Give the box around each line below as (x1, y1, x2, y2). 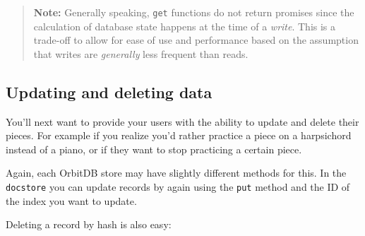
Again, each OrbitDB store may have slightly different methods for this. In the (6, 165, 347, 180)
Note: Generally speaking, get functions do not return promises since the (33, 5, 354, 19)
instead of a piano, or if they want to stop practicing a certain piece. (6, 141, 302, 156)
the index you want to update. (6, 193, 137, 208)
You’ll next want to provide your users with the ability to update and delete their (6, 114, 359, 129)
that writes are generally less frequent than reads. (33, 46, 249, 61)
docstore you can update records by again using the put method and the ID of (6, 179, 350, 194)
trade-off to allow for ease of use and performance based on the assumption (33, 33, 359, 47)
